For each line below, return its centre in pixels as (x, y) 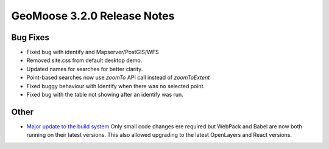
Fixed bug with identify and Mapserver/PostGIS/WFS (93, 52)
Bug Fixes (30, 37)
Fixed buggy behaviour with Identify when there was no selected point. (116, 86)
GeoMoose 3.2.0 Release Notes (93, 16)
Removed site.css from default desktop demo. (84, 60)
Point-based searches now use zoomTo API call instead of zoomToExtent (118, 78)
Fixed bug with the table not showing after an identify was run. (105, 95)
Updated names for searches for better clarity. (85, 69)
